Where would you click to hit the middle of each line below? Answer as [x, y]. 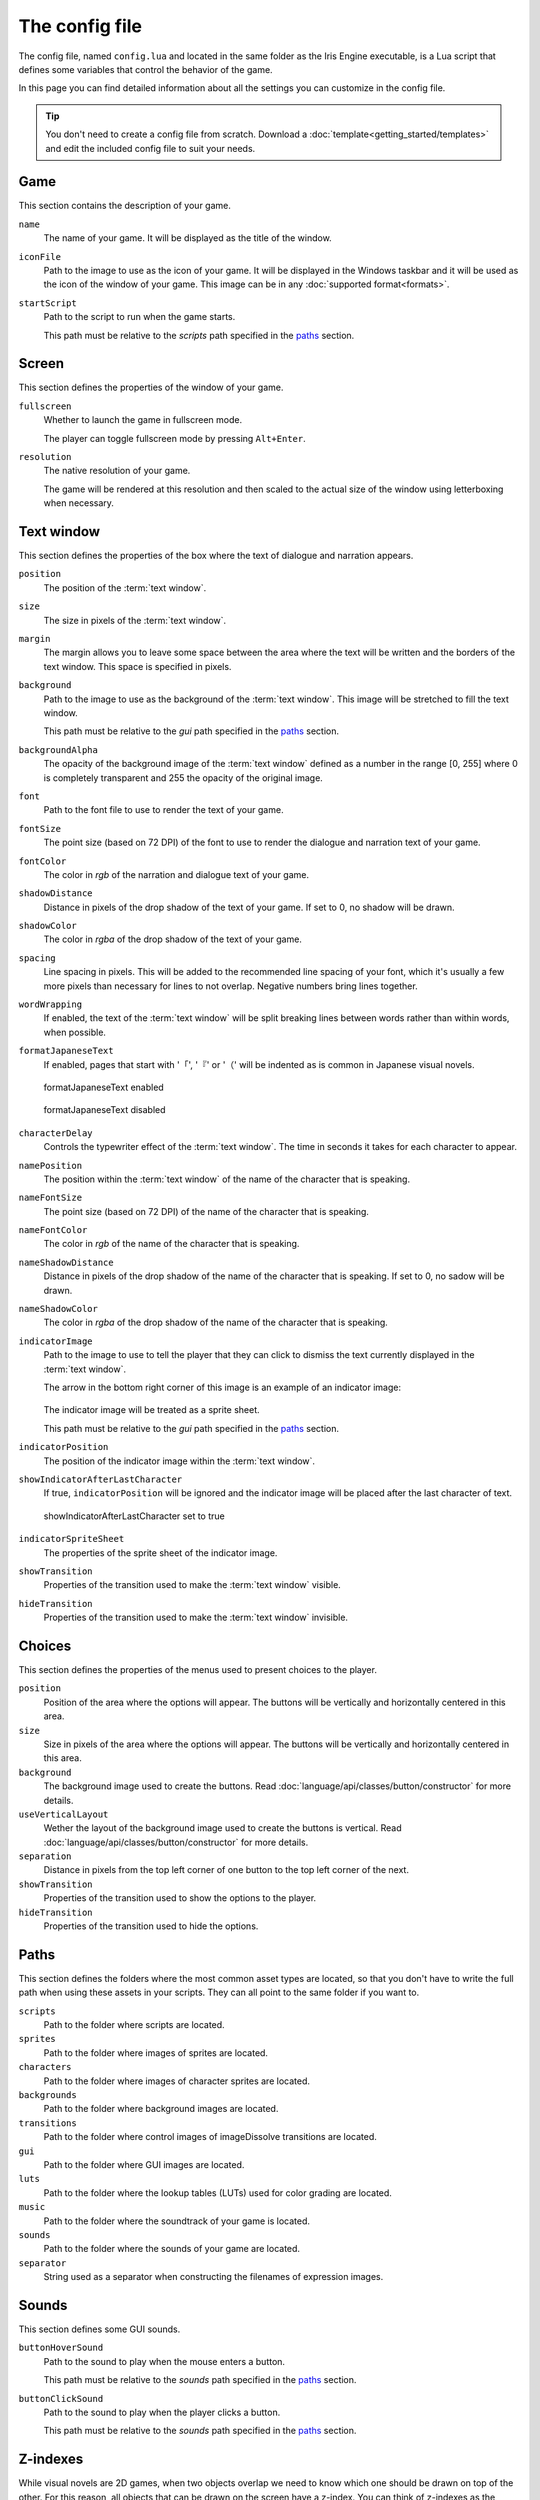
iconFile [40, 256]
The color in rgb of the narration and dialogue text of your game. [176, 874]
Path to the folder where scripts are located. [134, 2025]
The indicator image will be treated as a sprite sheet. [151, 1410]
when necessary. [79, 503]
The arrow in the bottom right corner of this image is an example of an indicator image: [222, 1387]
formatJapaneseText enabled [103, 1087]
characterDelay [56, 1133]
